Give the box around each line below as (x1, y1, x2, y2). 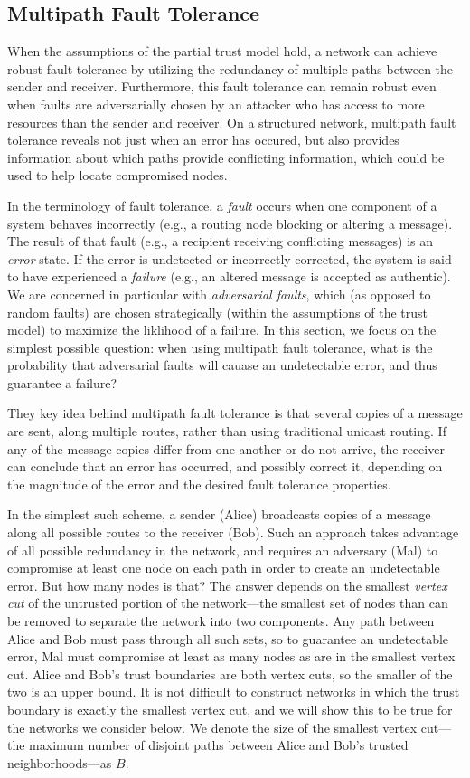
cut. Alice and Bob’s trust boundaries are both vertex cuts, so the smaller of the (7, 664, 453, 683)
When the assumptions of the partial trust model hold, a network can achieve (7, 42, 437, 61)
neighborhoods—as (7, 753, 112, 772)
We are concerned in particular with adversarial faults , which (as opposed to (7, 284, 431, 303)
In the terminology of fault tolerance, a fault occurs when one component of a (7, 195, 437, 214)
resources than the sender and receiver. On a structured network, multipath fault (7, 112, 456, 131)
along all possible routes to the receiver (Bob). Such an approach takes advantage (7, 523, 459, 542)
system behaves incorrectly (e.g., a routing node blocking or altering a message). (7, 213, 453, 232)
